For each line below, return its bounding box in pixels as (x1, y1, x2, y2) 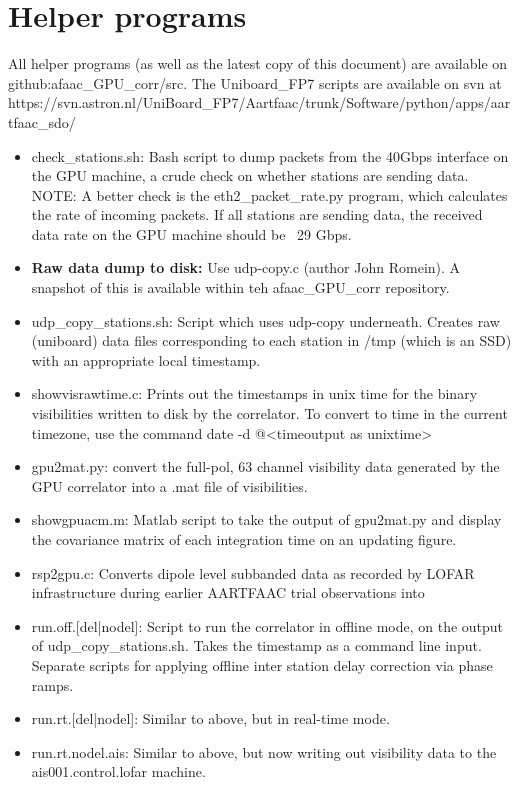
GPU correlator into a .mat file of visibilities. (31, 475, 308, 496)
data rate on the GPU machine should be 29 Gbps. (31, 223, 352, 244)
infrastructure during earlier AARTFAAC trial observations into (31, 582, 425, 603)
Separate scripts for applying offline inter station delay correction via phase (31, 654, 493, 675)
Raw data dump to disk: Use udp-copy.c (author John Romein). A (31, 257, 461, 278)
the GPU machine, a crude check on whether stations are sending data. (31, 165, 469, 186)
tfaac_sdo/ (8, 111, 76, 132)
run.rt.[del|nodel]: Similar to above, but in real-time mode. (31, 708, 390, 729)
